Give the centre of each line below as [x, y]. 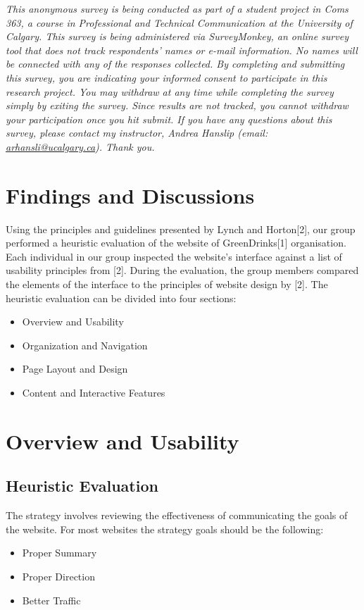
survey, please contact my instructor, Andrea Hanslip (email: [137, 133]
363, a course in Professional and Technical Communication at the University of [179, 22]
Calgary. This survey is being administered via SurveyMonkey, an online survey [177, 36]
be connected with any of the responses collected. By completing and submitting [175, 64]
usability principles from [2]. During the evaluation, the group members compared [182, 270]
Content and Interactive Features [94, 392]
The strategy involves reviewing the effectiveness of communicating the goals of [177, 515]
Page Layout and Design [75, 369]
